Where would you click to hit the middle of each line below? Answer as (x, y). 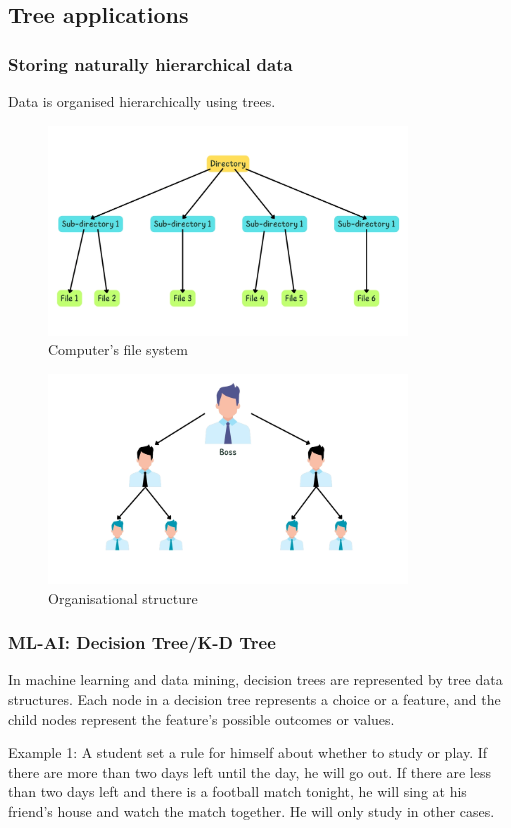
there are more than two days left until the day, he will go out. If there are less (249, 771)
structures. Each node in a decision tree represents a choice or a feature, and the (254, 699)
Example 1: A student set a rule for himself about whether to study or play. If (248, 752)
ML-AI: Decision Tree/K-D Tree (142, 642)
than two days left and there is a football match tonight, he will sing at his (237, 791)
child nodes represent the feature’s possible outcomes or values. (201, 718)
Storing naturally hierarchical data (150, 63)
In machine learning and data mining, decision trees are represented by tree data (255, 679)
